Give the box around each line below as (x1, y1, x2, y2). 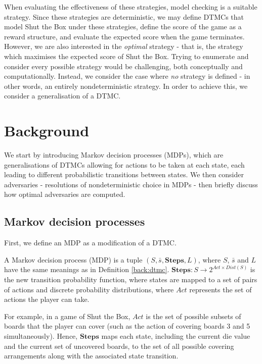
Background (4, 120, 90, 141)
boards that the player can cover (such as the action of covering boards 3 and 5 (4, 321, 250, 331)
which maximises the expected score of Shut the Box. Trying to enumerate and (4, 50, 249, 61)
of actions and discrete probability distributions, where (4, 284, 174, 294)
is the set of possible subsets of (146, 310, 241, 321)
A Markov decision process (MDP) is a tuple (4, 254, 143, 265)
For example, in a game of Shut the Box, (4, 310, 130, 321)
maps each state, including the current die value (101, 330, 250, 341)
